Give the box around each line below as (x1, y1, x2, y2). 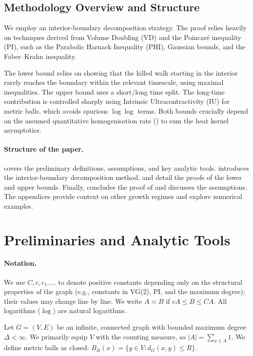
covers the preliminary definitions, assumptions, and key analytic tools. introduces (4, 162, 249, 173)
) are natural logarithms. (53, 305, 127, 316)
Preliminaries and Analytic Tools (4, 229, 231, 249)
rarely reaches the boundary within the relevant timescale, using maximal (4, 77, 224, 87)
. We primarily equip (25, 331, 88, 341)
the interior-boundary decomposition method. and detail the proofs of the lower (4, 172, 242, 182)
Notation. (4, 258, 37, 268)
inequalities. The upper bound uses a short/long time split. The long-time (4, 86, 225, 97)
